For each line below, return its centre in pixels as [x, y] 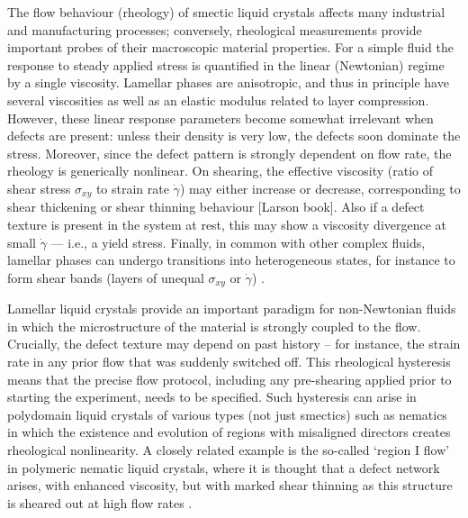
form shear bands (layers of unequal [106, 277]
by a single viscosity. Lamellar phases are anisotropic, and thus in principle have [228, 82]
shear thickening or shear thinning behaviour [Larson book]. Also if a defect [216, 207]
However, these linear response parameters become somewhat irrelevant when [220, 118]
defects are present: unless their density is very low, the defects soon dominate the [234, 136]
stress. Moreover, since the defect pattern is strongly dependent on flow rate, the [229, 153]
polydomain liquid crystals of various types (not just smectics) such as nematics [227, 414]
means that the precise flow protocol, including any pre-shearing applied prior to [229, 379]
